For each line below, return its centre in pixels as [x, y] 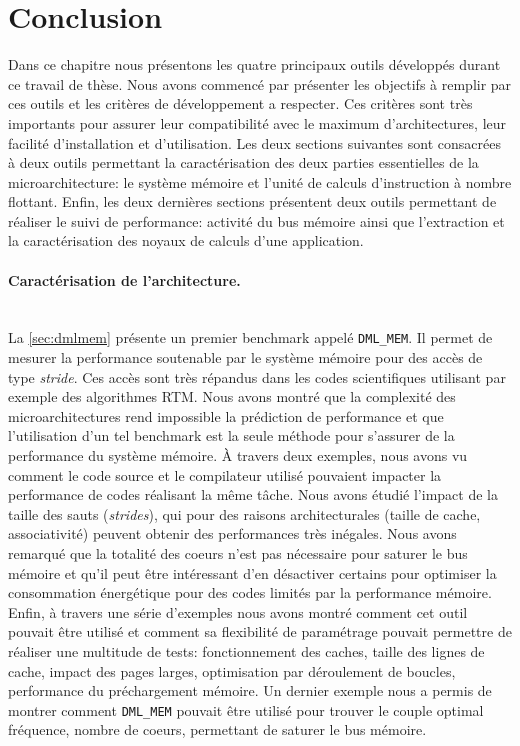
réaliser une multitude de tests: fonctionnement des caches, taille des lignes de [246, 651]
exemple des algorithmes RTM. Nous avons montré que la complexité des [232, 396]
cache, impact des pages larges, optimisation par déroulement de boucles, [232, 670]
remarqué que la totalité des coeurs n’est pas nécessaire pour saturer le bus [238, 553]
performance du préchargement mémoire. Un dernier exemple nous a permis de [250, 690]
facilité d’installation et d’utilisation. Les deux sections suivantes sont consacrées [254, 142]
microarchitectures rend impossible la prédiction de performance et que [226, 415]
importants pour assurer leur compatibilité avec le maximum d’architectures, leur [257, 122]
